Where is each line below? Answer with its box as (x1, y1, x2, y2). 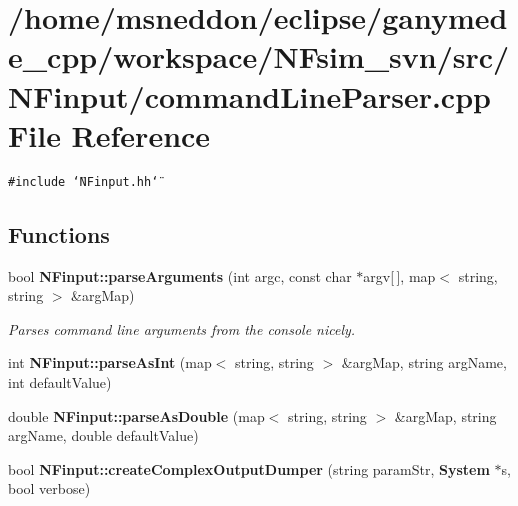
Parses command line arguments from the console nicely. (8, 318, 356, 339)
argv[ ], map (363, 265, 436, 286)
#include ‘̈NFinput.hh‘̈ (8, 174, 159, 189)
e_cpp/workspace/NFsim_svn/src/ (8, 36, 510, 77)
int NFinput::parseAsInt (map (8, 352, 212, 373)
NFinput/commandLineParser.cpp (8, 75, 491, 116)
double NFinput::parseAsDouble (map (8, 405, 265, 426)
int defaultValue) (8, 371, 112, 392)
